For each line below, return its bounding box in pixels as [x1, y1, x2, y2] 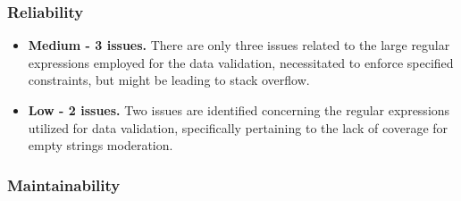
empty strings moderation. [28, 136, 173, 155]
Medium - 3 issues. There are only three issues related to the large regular [28, 36, 450, 54]
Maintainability [7, 173, 121, 196]
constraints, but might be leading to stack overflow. [28, 71, 310, 89]
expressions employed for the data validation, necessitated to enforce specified [28, 53, 454, 71]
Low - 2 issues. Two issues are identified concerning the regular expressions [28, 101, 450, 119]
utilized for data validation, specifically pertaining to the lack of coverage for [28, 118, 448, 137]
